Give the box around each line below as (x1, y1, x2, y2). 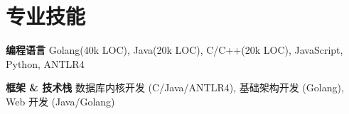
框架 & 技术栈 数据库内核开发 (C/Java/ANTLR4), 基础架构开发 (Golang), (6, 80, 344, 95)
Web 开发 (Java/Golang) (6, 93, 115, 108)
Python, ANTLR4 (6, 56, 85, 71)
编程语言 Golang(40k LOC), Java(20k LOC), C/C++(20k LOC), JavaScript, (6, 42, 343, 57)
